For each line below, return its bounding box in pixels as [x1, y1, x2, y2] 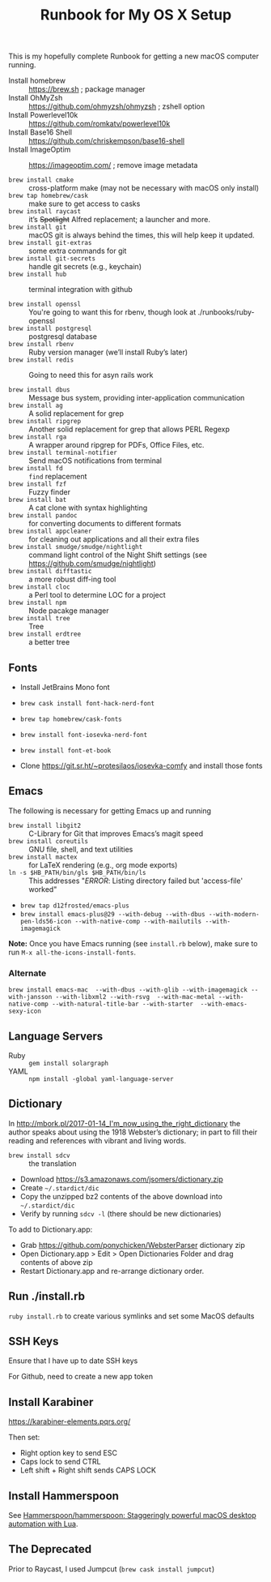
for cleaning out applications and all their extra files [28, 534, 200, 544]
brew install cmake [8, 176, 74, 184]
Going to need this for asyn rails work [28, 371, 154, 380]
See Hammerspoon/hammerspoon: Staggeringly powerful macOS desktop [8, 1510, 256, 1520]
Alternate [8, 967, 47, 979]
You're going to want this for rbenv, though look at [28, 307, 197, 317]
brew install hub [8, 270, 67, 279]
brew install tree [8, 615, 70, 623]
